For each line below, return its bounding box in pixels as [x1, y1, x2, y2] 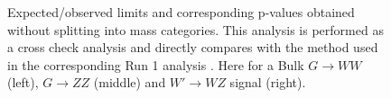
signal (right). [229, 73, 306, 92]
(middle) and [93, 73, 166, 92]
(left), [7, 73, 39, 92]
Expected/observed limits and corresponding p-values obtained [7, 3, 355, 21]
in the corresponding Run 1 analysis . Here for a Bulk [7, 55, 304, 74]
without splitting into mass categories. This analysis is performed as [7, 20, 384, 39]
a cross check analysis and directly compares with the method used [7, 38, 378, 57]
